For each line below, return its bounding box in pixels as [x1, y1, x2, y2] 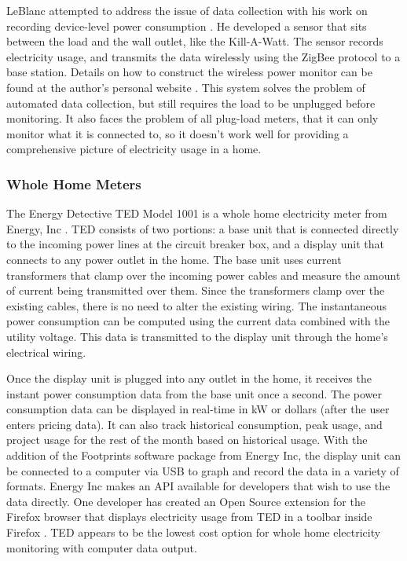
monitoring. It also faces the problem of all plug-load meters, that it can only [6, 110, 379, 126]
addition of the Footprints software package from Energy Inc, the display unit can [6, 447, 401, 464]
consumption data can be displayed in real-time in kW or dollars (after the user [6, 401, 390, 417]
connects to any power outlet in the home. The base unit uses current [6, 251, 342, 267]
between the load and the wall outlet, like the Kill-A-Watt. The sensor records [6, 33, 383, 49]
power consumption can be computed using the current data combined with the [6, 313, 390, 329]
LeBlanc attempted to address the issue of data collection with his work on [6, 2, 368, 18]
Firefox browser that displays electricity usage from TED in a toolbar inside [6, 508, 372, 525]
